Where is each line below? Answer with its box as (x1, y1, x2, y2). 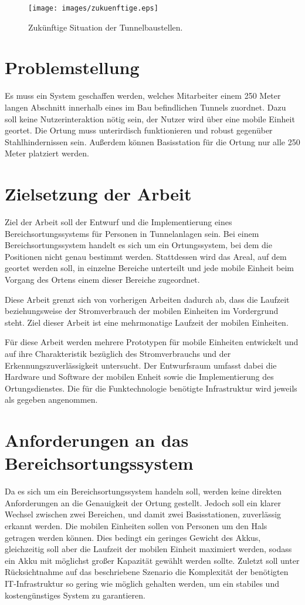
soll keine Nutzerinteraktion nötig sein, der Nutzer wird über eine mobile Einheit (5, 112, 295, 125)
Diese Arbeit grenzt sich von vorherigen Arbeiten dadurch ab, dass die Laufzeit (5, 293, 290, 305)
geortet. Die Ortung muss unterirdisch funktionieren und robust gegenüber (5, 124, 273, 136)
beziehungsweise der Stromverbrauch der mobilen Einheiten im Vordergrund (5, 305, 279, 317)
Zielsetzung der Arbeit (5, 182, 192, 206)
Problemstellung (5, 55, 140, 79)
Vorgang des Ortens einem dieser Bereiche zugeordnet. (5, 273, 200, 286)
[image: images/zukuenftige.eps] (28, 4, 158, 12)
